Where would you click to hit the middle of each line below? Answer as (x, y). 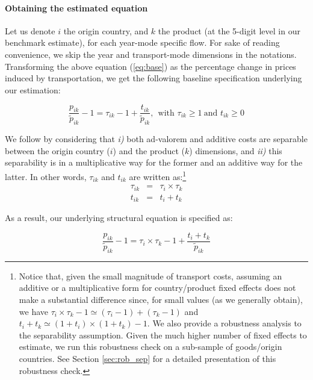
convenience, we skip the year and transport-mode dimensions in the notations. (151, 54)
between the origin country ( (57, 150)
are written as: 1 (158, 176)
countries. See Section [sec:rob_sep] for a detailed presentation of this (147, 358)
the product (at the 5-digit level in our (229, 30)
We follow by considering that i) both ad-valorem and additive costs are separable (156, 139)
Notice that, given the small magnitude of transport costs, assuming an (150, 276)
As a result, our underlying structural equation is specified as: (119, 218)
